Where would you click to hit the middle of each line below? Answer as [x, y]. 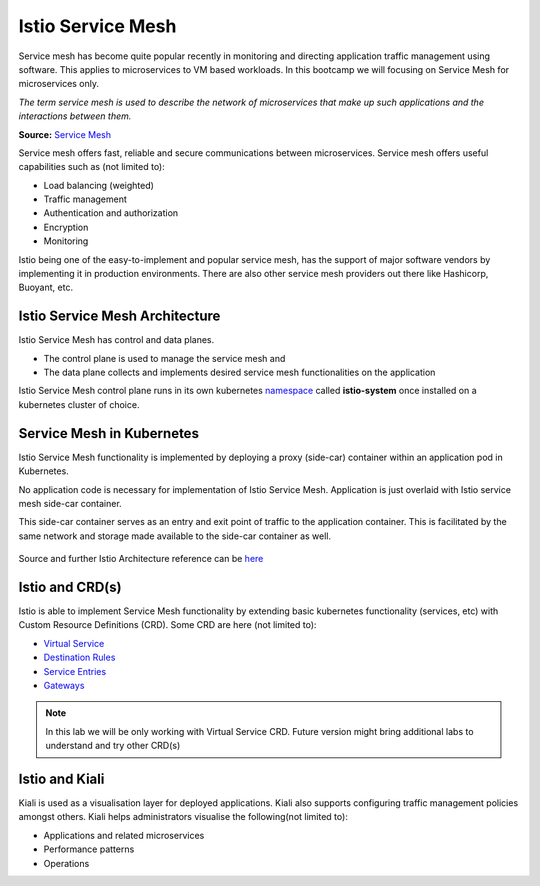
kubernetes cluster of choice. [79, 404]
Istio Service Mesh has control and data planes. [116, 340]
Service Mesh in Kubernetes [109, 433]
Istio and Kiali [61, 778]
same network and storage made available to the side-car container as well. [175, 536]
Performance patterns [89, 849]
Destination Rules [79, 657]
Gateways [64, 685]
